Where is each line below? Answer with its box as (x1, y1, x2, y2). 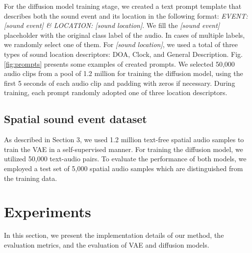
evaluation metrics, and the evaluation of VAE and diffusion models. (4, 239, 209, 250)
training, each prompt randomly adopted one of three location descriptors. (4, 87, 227, 98)
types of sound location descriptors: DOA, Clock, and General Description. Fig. (4, 49, 243, 59)
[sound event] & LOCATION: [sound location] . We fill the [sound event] (4, 20, 220, 30)
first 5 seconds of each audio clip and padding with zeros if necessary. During (4, 77, 235, 88)
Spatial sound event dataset (4, 111, 147, 126)
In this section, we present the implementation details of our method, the (4, 230, 224, 240)
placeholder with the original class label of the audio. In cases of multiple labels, (4, 29, 245, 40)
